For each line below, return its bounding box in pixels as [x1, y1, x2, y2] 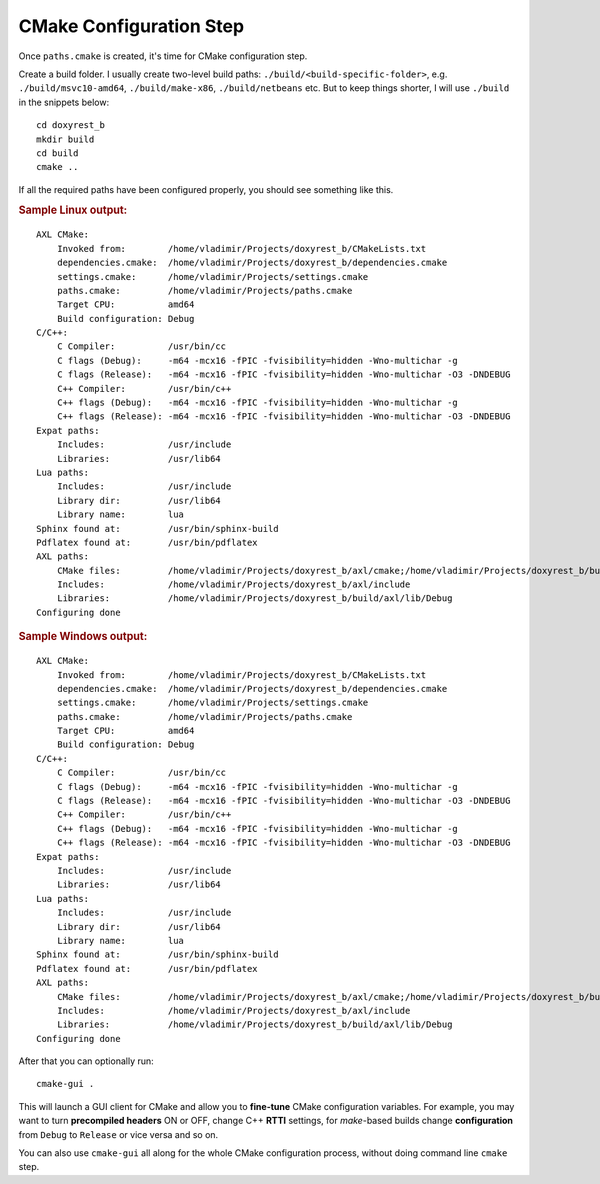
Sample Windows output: [18, 630, 148, 644]
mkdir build [36, 133, 95, 145]
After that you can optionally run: [18, 1055, 154, 1067]
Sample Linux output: [18, 203, 128, 217]
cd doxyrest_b [36, 120, 105, 131]
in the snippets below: [18, 96, 110, 108]
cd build [36, 147, 79, 159]
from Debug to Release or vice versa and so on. [18, 1128, 219, 1140]
